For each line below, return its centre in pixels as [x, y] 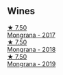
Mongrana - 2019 [32, 63]
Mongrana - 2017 [32, 35]
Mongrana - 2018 [32, 49]
